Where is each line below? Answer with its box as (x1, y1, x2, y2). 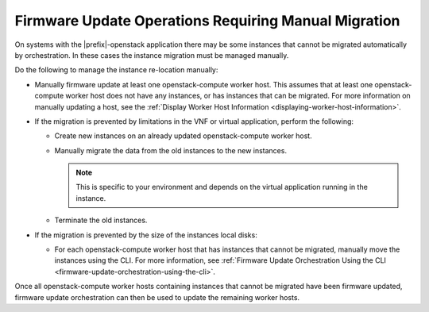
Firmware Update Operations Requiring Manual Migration (14, 12, 400, 29)
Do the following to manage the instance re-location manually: (14, 65, 218, 75)
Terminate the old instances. (54, 215, 148, 225)
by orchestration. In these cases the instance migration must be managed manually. (14, 50, 289, 60)
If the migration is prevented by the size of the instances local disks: (34, 230, 257, 240)
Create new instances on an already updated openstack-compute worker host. (54, 131, 313, 141)
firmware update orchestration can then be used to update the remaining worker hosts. (14, 292, 300, 302)
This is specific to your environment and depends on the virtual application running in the (75, 183, 369, 192)
